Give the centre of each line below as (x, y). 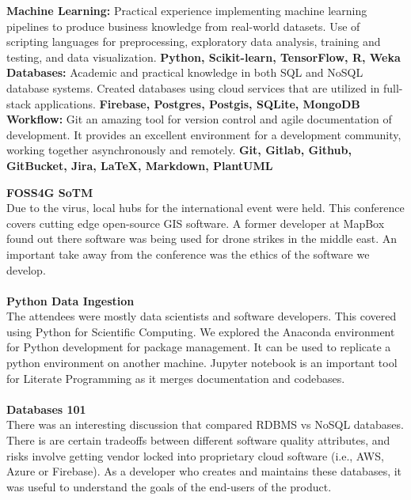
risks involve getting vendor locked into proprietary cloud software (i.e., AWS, (195, 455)
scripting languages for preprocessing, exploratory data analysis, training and (194, 42)
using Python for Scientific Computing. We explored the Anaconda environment (201, 331)
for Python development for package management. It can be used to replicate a (199, 347)
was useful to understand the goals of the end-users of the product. (169, 486)
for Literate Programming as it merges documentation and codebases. (176, 378)
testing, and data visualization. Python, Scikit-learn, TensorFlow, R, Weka (204, 57)
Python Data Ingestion (70, 300)
